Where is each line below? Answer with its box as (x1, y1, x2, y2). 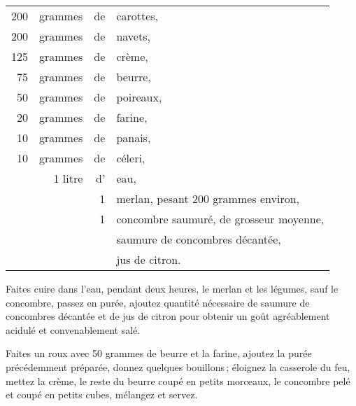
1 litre (53, 170, 83, 186)
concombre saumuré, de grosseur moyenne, (116, 211, 325, 227)
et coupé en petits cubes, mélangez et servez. (6, 387, 198, 402)
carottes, (116, 8, 159, 24)
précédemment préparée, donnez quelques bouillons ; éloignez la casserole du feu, (6, 359, 350, 374)
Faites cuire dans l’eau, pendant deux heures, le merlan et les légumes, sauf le (6, 281, 339, 295)
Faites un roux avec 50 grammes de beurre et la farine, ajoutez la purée (6, 346, 312, 360)
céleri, (116, 150, 145, 166)
